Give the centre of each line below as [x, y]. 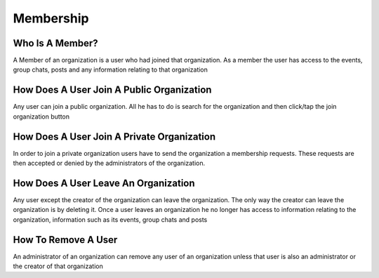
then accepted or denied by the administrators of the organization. [109, 163]
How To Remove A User [65, 240]
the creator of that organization [58, 266]
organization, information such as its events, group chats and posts [110, 219]
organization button [41, 117]
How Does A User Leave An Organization [104, 183]
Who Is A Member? [55, 43]
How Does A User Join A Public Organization [112, 90]
